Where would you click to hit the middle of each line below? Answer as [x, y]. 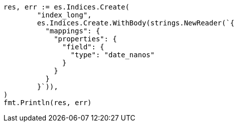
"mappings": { [73, 31]
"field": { [83, 47]
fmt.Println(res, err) [48, 103]
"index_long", [64, 15]
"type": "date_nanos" [113, 55]
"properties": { [85, 39]
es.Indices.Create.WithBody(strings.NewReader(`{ [136, 23]
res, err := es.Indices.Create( [66, 7]
